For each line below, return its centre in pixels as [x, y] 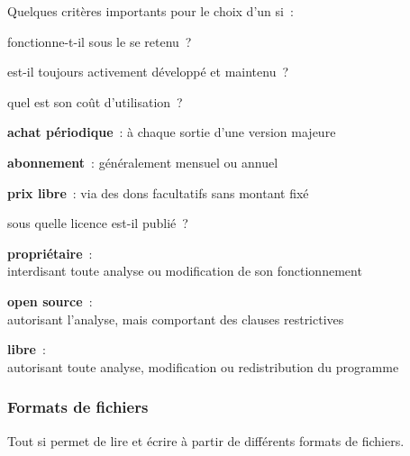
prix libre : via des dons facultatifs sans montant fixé [158, 192]
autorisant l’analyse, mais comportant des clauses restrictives [176, 319]
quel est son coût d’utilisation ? [95, 101]
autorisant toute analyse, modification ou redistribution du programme [203, 366]
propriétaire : [50, 253]
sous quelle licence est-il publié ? [98, 223]
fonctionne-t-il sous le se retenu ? [100, 41]
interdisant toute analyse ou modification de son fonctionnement [185, 271]
